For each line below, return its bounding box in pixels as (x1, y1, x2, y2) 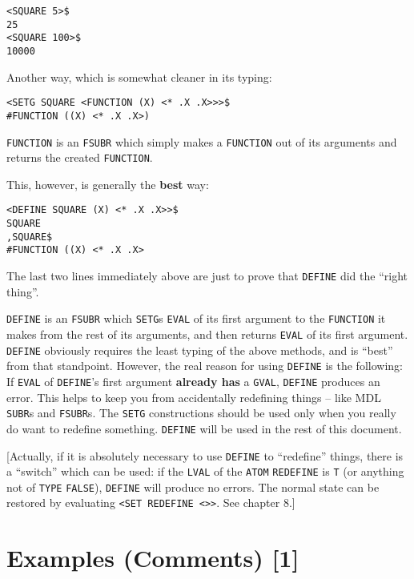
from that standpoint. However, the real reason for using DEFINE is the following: (6, 357, 403, 374)
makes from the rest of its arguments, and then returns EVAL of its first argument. (6, 325, 408, 342)
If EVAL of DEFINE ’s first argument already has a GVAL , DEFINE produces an (6, 372, 380, 389)
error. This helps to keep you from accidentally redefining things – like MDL (6, 388, 381, 405)
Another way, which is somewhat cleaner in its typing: (6, 68, 272, 85)
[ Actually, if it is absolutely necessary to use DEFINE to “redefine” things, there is (6, 447, 404, 464)
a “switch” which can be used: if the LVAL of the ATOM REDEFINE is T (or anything (6, 463, 404, 480)
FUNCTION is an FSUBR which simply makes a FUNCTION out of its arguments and (6, 133, 397, 150)
